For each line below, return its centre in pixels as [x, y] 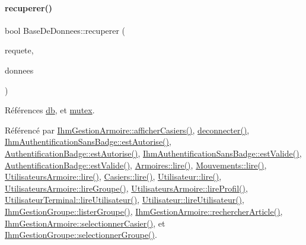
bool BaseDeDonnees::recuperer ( [65, 30]
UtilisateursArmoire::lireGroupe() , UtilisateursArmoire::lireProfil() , [126, 188]
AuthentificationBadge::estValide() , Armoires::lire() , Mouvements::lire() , [136, 165]
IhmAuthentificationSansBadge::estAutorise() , [88, 141]
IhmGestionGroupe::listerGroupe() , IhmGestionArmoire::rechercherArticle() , [144, 211]
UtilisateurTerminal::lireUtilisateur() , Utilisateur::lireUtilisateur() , [125, 200]
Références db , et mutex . [50, 110]
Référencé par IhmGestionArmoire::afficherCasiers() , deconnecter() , [127, 130]
